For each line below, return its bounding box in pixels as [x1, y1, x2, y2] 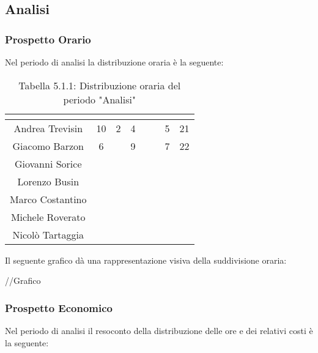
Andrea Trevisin [13, 121, 83, 135]
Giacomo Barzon [12, 138, 84, 153]
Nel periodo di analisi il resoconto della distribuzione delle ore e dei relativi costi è [5, 324, 313, 336]
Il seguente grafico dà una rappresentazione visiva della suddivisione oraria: [5, 253, 287, 266]
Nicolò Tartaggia [12, 227, 84, 242]
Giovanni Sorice [14, 156, 82, 171]
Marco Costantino [10, 191, 87, 206]
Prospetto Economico [5, 300, 113, 315]
